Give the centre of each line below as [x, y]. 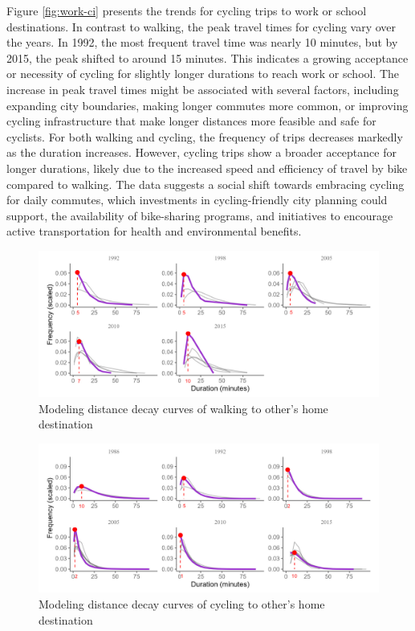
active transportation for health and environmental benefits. [154, 231]
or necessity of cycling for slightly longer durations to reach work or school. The [203, 74]
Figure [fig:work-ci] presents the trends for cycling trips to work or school [187, 10]
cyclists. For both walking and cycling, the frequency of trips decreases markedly [205, 136]
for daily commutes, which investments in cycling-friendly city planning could [197, 200]
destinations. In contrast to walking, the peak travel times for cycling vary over [201, 26]
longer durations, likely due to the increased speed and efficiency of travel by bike [207, 168]
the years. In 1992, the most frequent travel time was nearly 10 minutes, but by [202, 42]
